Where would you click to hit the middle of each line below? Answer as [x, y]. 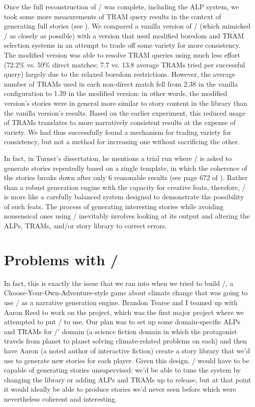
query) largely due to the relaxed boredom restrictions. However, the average [120, 74]
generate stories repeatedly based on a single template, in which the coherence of [126, 168]
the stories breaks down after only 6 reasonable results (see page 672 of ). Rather [126, 177]
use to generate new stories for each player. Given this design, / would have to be [127, 360]
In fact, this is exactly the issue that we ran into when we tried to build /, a [119, 283]
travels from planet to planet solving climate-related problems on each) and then [126, 341]
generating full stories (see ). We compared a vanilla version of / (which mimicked [127, 26]
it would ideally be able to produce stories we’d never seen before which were [120, 389]
